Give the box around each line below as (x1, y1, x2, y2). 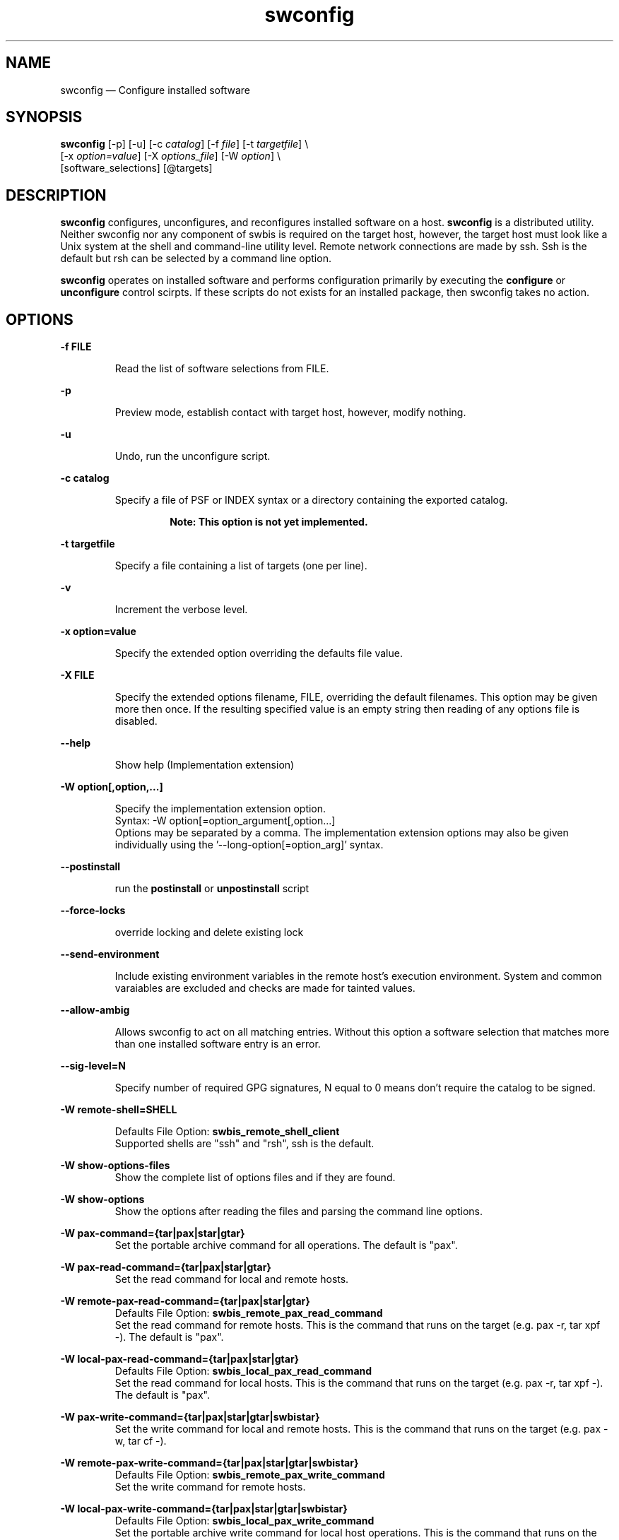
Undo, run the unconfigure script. (114, 450, 271, 463)
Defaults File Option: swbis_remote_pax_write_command (114, 1469, 385, 1481)
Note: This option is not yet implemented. (170, 516, 368, 528)
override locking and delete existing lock (114, 926, 304, 939)
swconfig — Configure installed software (60, 83, 250, 96)
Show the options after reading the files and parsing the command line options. (114, 1205, 483, 1218)
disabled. (114, 715, 158, 728)
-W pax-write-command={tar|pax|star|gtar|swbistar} (60, 1411, 320, 1423)
